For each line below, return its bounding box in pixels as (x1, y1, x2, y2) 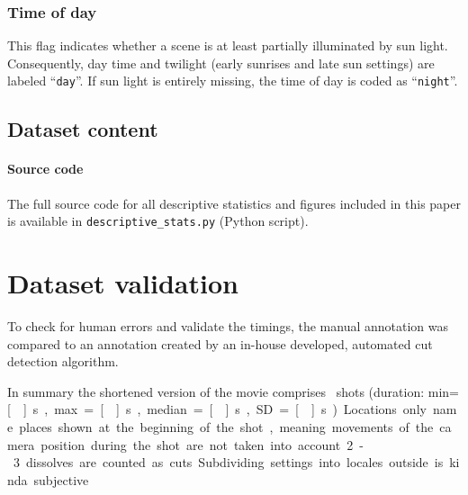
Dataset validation (7, 265, 238, 301)
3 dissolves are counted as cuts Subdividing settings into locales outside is (13, 453, 444, 472)
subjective (33, 470, 89, 489)
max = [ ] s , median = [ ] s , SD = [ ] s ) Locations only (54, 400, 427, 418)
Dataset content (7, 115, 158, 143)
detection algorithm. (7, 352, 119, 371)
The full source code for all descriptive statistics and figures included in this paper (7, 193, 461, 212)
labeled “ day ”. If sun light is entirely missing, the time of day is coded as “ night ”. (7, 71, 458, 90)
